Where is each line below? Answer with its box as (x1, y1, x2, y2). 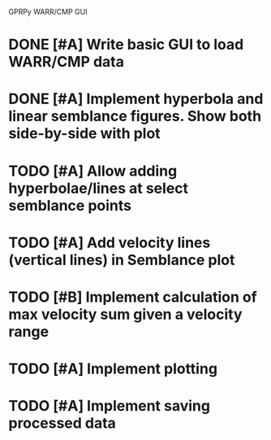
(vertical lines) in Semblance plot (8, 250, 235, 269)
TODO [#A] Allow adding (8, 162, 178, 180)
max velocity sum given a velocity (8, 305, 243, 324)
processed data (8, 414, 116, 433)
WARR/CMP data (8, 53, 124, 72)
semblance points (8, 196, 132, 215)
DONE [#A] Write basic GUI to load (8, 36, 244, 54)
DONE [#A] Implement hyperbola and (8, 89, 264, 108)
